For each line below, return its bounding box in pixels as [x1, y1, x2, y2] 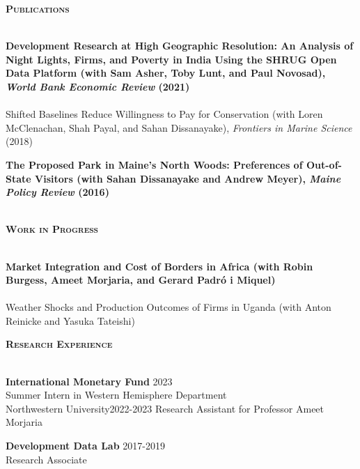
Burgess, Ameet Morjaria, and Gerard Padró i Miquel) [6, 272, 276, 287]
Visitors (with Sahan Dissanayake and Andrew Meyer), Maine [35, 171, 341, 185]
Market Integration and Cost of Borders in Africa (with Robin [6, 259, 313, 273]
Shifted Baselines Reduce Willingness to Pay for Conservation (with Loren [6, 107, 323, 121]
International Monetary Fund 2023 [6, 374, 173, 388]
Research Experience [6, 337, 113, 351]
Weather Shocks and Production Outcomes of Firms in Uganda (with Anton [6, 300, 331, 314]
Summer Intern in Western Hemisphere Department [6, 387, 227, 402]
